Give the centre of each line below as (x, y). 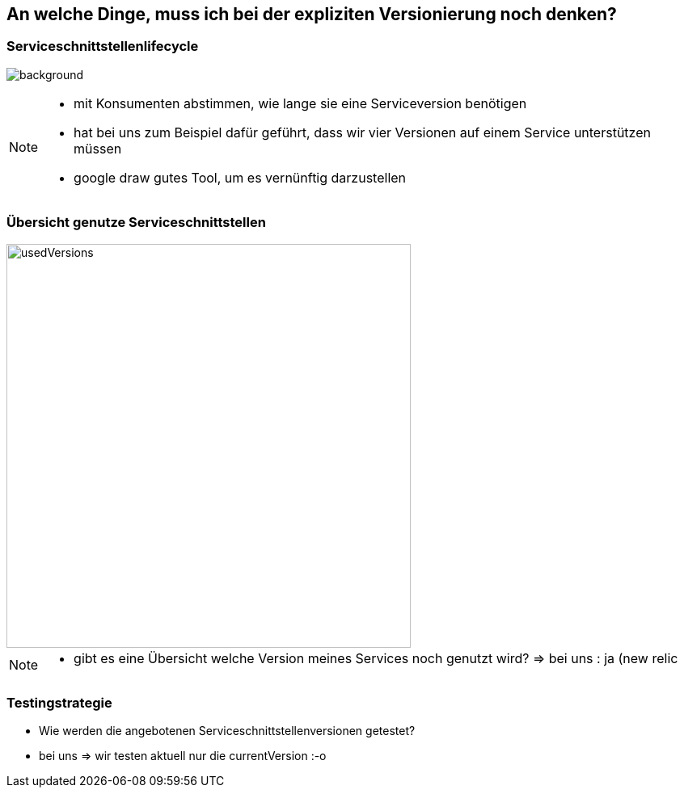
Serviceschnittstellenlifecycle (103, 46)
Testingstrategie (59, 702)
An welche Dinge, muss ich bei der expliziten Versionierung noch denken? (312, 14)
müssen (98, 148)
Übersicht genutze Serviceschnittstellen (136, 223)
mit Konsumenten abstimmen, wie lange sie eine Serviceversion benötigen (300, 103)
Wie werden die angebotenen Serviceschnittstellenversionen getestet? (227, 731)
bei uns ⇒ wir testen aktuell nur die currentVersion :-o (183, 756)
